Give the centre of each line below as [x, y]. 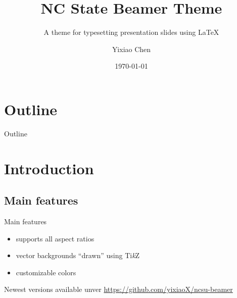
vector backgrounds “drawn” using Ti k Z [78, 255]
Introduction [49, 168]
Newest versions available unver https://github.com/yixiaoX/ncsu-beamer [118, 289]
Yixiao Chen [131, 49]
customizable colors [46, 272]
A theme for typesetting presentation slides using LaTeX [131, 32]
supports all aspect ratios [55, 238]
